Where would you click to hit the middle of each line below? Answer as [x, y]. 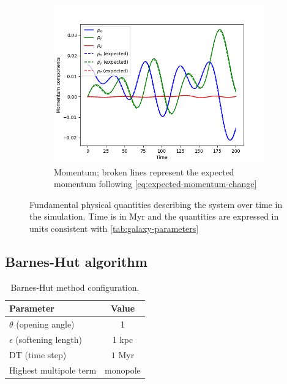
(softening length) [49, 340]
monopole [123, 370]
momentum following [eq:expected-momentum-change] [155, 184]
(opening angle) [45, 324]
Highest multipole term [53, 370]
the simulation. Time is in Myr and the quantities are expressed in [154, 216]
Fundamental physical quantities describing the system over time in [156, 204]
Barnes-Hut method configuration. [75, 287]
